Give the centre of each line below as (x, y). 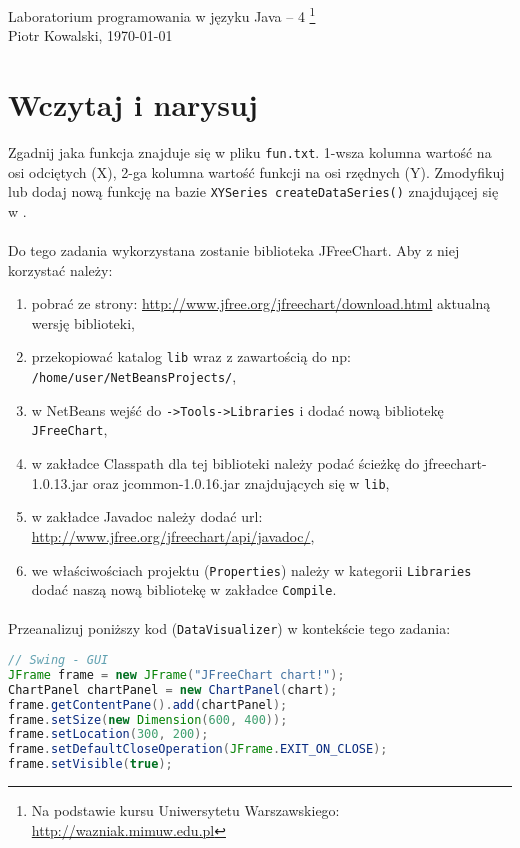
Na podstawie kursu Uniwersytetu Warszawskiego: (185, 810)
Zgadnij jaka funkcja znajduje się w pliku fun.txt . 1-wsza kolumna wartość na (250, 151)
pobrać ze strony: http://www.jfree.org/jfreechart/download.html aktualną (261, 303)
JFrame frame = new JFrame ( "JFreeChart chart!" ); (176, 674)
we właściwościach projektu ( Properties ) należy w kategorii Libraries (251, 569)
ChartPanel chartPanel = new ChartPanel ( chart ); (173, 689)
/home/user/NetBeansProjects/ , (134, 376)
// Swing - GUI (58, 660)
